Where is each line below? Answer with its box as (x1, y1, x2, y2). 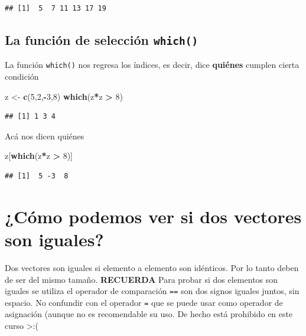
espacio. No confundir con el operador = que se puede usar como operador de (5, 296, 283, 308)
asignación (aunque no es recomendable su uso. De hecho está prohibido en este (5, 308, 293, 320)
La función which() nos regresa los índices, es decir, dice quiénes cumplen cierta (5, 58, 300, 71)
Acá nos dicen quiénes (5, 129, 84, 142)
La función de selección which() (5, 30, 198, 48)
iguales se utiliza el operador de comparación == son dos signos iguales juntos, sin (5, 285, 300, 297)
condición (5, 70, 39, 83)
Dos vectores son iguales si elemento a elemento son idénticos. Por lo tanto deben (5, 261, 299, 273)
